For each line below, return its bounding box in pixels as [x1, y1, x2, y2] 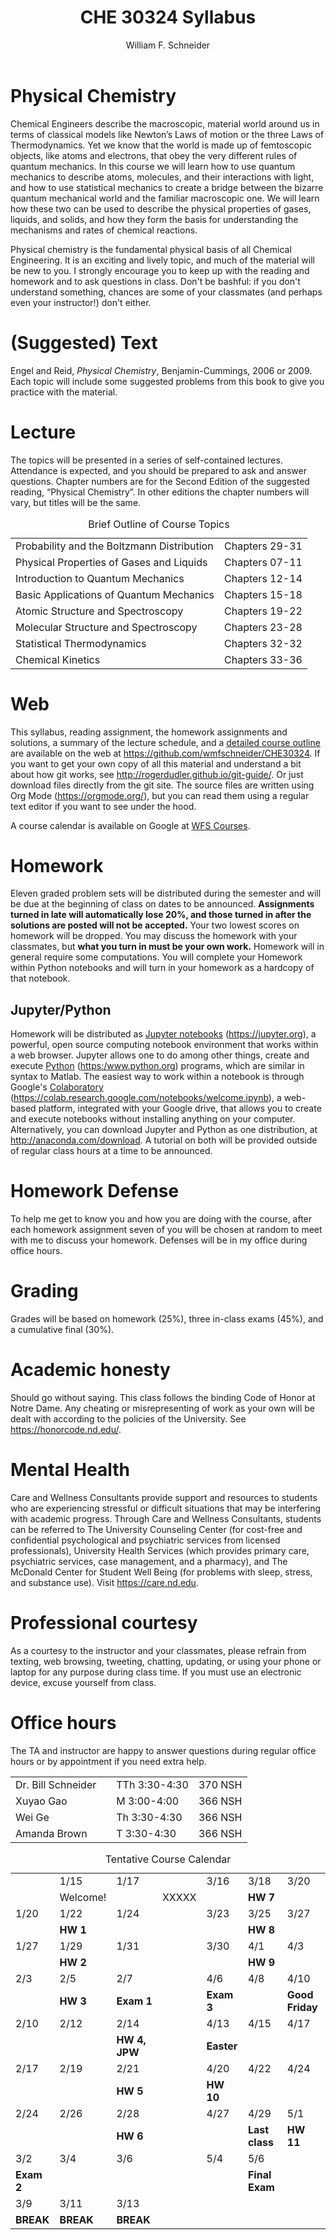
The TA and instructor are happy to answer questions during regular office [10, 1744, 317, 1756]
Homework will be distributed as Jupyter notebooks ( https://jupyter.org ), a [10, 1028, 317, 1040]
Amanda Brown [15, 1826, 88, 1840]
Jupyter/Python [10, 1001, 112, 1018]
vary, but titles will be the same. [10, 496, 142, 508]
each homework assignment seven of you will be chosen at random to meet [10, 1224, 323, 1236]
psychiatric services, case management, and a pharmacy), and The [10, 1556, 288, 1567]
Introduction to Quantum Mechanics [15, 571, 185, 585]
